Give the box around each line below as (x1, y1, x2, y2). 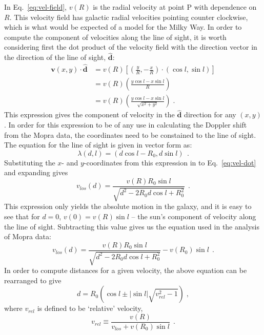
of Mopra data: (4, 231, 51, 242)
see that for (4, 211, 40, 221)
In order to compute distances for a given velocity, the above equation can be (4, 265, 247, 276)
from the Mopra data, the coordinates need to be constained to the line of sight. (4, 129, 256, 140)
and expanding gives (4, 167, 68, 178)
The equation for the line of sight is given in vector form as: (4, 139, 192, 150)
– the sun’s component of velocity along (131, 211, 256, 221)
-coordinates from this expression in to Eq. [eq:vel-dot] (84, 157, 256, 167)
